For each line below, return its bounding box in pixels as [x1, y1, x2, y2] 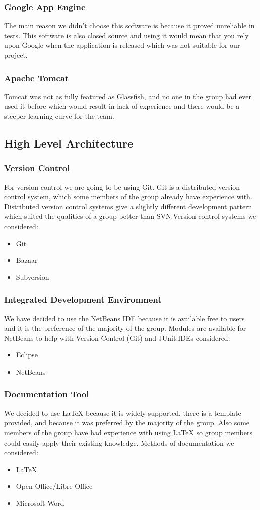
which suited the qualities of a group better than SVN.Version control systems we [4, 211, 256, 222]
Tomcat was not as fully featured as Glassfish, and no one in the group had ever [4, 91, 252, 101]
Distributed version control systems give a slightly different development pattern [4, 201, 252, 211]
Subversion [16, 271, 49, 282]
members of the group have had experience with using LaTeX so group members [4, 427, 252, 438]
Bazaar [16, 255, 38, 265]
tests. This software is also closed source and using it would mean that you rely [4, 30, 249, 40]
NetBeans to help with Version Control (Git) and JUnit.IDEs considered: [4, 332, 230, 343]
